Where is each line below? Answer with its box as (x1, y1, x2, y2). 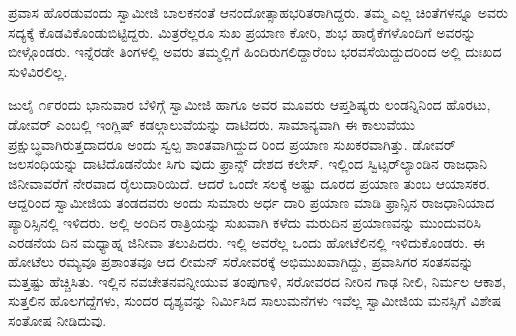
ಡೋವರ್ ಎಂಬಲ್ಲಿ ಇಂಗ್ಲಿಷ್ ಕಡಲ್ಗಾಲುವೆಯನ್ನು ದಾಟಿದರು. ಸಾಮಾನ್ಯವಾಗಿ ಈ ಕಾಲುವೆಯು (8, 113, 416, 134)
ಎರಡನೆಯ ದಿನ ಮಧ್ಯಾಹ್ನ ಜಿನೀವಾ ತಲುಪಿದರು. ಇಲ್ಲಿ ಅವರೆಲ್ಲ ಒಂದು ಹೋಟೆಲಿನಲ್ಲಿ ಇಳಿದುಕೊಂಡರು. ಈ (8, 231, 485, 252)
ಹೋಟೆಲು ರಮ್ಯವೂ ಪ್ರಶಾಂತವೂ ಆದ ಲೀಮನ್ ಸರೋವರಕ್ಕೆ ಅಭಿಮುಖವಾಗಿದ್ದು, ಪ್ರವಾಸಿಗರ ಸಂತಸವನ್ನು (8, 251, 474, 272)
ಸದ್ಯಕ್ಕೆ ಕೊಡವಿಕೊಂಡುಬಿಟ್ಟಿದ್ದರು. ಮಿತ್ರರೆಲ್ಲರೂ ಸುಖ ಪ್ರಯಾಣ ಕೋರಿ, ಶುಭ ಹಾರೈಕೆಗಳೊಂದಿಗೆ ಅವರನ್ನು (8, 21, 476, 42)
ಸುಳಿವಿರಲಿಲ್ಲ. (8, 60, 68, 81)
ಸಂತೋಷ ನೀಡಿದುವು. (8, 309, 107, 330)
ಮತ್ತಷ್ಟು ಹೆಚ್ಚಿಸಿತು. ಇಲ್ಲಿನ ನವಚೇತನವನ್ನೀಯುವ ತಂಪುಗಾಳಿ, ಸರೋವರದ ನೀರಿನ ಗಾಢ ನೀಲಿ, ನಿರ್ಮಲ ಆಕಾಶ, (8, 270, 506, 291)
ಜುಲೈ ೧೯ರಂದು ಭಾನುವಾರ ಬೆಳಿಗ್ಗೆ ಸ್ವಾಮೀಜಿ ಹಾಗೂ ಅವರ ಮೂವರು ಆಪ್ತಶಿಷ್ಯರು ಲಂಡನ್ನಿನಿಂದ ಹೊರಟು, (8, 94, 491, 115)
